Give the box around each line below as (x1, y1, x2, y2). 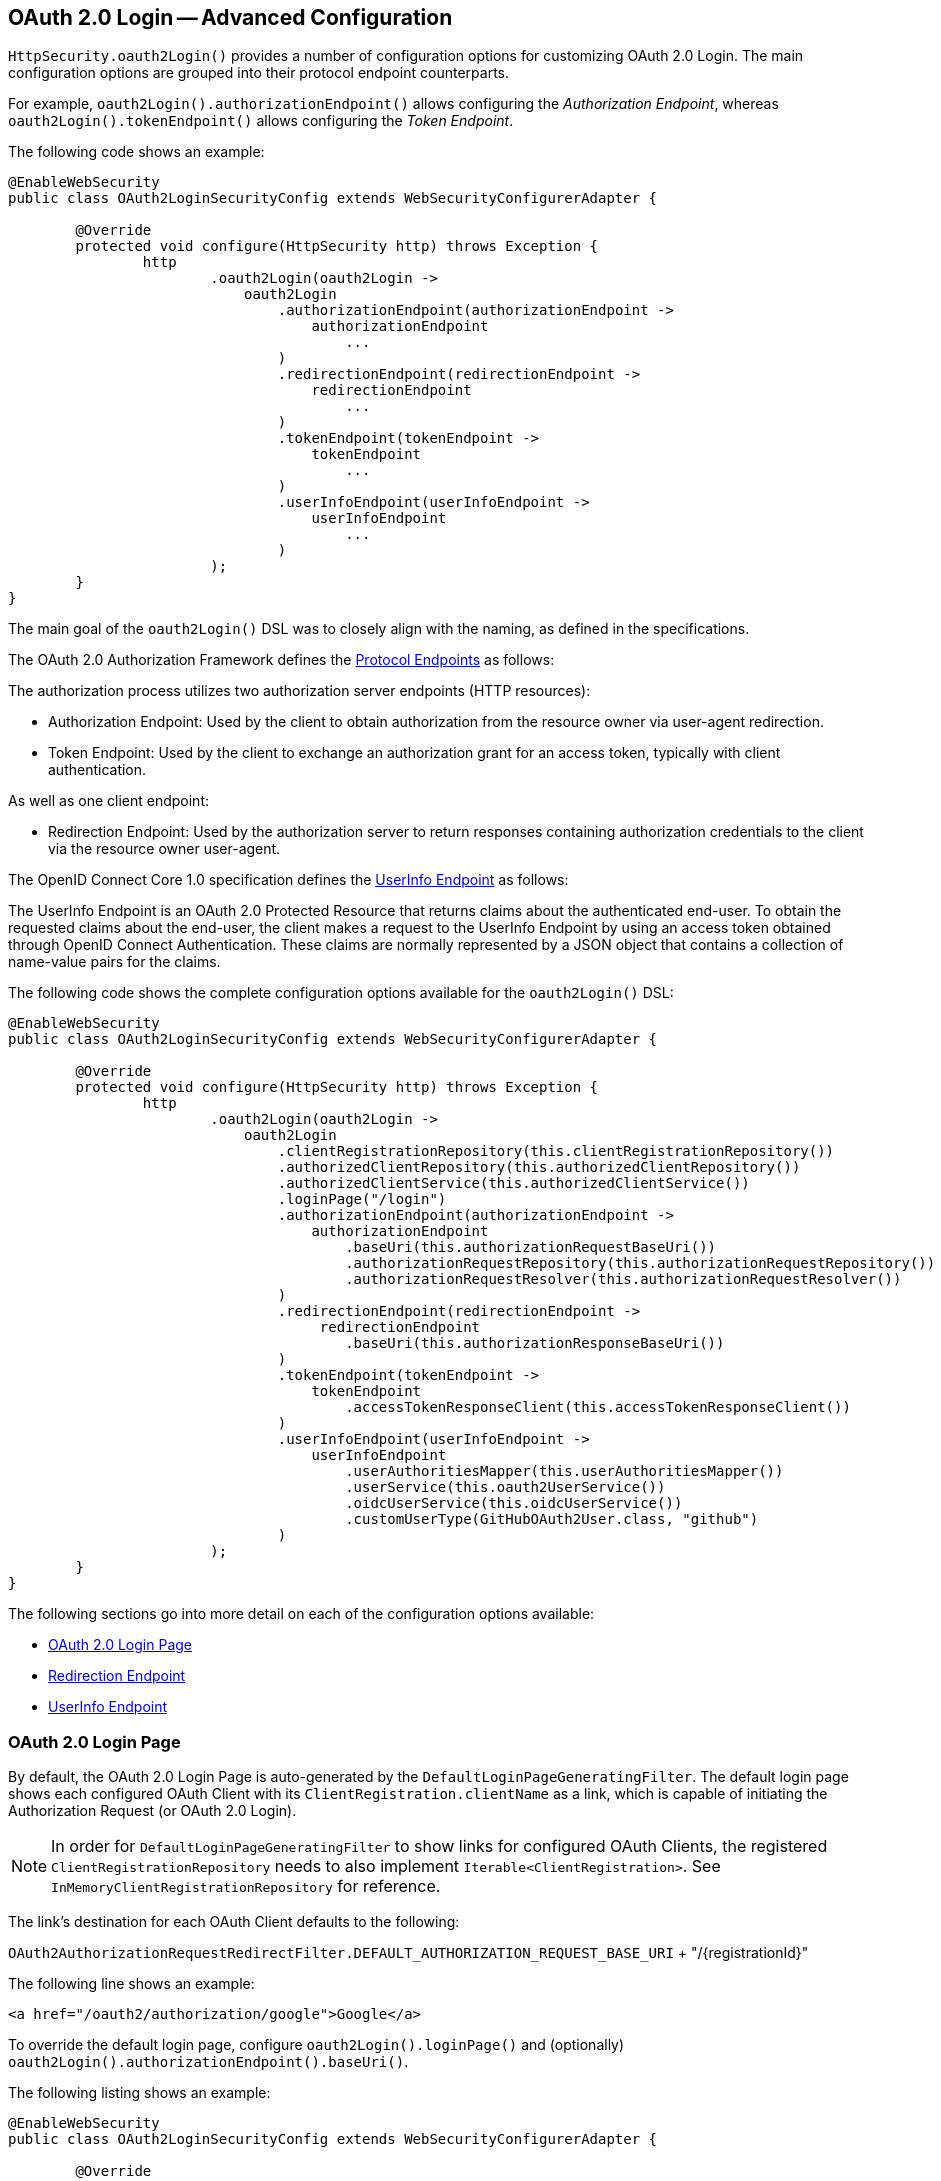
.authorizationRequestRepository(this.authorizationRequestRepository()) (345, 1255, 936, 1272)
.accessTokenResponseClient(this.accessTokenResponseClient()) (345, 1399, 851, 1416)
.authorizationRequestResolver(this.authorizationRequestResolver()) (345, 1271, 902, 1288)
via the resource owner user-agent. (48, 840, 281, 858)
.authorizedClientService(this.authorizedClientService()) (277, 1175, 750, 1192)
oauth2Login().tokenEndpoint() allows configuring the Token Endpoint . (8, 112, 514, 130)
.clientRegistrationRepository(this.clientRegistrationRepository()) (277, 1143, 835, 1160)
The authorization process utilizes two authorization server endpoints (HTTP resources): (8, 682, 591, 700)
